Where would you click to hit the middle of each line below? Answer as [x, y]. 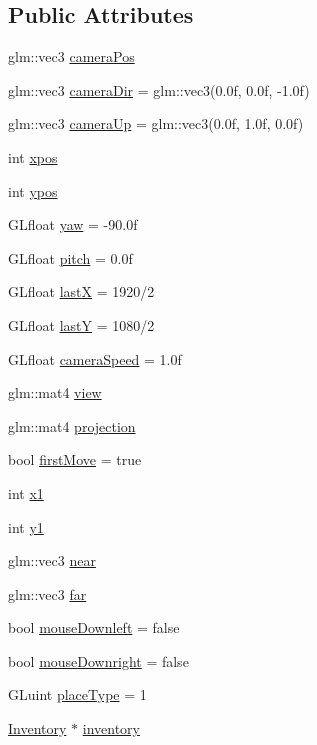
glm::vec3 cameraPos [71, 56]
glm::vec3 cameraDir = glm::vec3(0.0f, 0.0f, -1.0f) [159, 89]
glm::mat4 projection [72, 425]
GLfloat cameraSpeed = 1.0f [95, 358]
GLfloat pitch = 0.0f [70, 257]
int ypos [33, 190]
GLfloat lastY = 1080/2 [81, 324]
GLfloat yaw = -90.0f [73, 224]
